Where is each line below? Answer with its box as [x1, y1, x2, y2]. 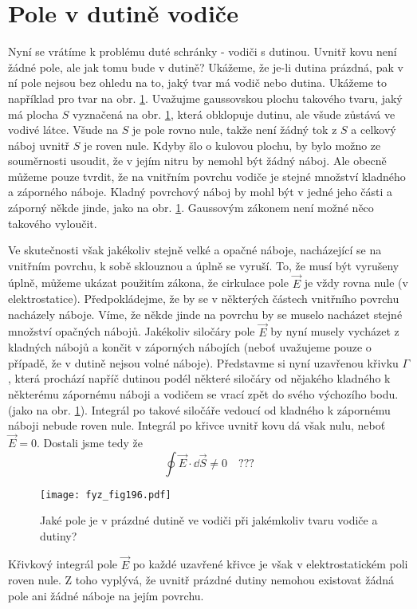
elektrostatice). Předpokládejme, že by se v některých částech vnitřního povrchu [8, 290, 399, 307]
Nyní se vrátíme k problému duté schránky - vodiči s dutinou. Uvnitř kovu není [8, 43, 397, 60]
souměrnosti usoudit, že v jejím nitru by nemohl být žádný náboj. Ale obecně [8, 152, 387, 169]
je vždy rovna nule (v [304, 274, 408, 291]
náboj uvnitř [8, 136, 70, 153]
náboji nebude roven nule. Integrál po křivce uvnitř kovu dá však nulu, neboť [8, 417, 386, 434]
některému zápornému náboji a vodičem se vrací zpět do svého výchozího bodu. [8, 386, 399, 403]
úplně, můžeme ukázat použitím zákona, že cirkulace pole [8, 274, 289, 291]
